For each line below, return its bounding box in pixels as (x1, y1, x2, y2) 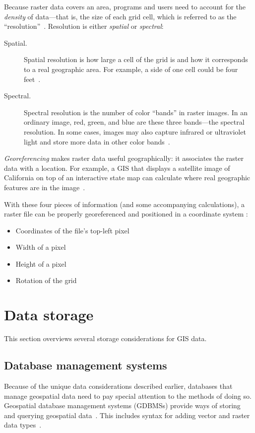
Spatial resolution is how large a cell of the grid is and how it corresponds (24, 54, 248, 65)
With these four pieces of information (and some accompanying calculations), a (4, 199, 245, 209)
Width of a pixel (15, 242, 66, 252)
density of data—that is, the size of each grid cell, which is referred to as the (4, 11, 237, 21)
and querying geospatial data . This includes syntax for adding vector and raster (4, 410, 250, 420)
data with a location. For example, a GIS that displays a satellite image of (4, 162, 230, 173)
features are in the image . (4, 182, 85, 192)
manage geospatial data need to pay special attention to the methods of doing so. (4, 390, 252, 401)
